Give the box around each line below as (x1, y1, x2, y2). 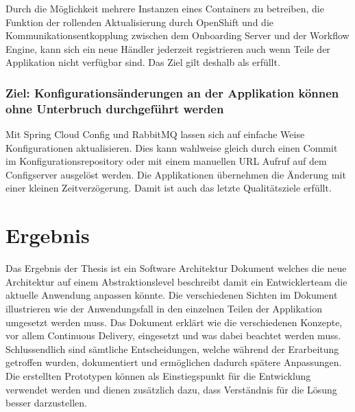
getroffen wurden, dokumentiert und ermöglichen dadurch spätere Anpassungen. (5, 355, 342, 369)
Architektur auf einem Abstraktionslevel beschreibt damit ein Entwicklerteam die (5, 274, 347, 288)
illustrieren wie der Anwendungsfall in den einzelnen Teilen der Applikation (5, 301, 322, 315)
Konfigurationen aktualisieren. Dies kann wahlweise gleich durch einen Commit (5, 140, 338, 154)
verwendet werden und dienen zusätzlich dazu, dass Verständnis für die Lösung (5, 382, 337, 396)
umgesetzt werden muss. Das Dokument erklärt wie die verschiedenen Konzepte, (5, 314, 343, 329)
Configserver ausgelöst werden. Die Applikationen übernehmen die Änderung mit (5, 167, 346, 181)
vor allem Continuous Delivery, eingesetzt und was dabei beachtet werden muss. (5, 328, 341, 343)
